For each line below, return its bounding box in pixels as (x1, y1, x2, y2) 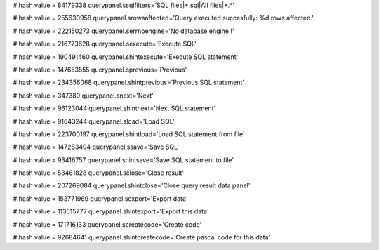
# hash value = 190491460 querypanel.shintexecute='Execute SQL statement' (13, 53, 239, 61)
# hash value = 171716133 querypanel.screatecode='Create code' (13, 220, 202, 228)
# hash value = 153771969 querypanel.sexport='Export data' (13, 194, 188, 203)
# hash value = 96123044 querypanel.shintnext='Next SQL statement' (13, 104, 216, 112)
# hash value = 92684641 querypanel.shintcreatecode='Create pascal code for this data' (13, 233, 271, 242)
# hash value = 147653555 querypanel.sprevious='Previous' (13, 65, 187, 74)
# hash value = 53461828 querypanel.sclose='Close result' (13, 169, 185, 177)
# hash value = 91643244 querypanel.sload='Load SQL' (13, 117, 175, 126)
